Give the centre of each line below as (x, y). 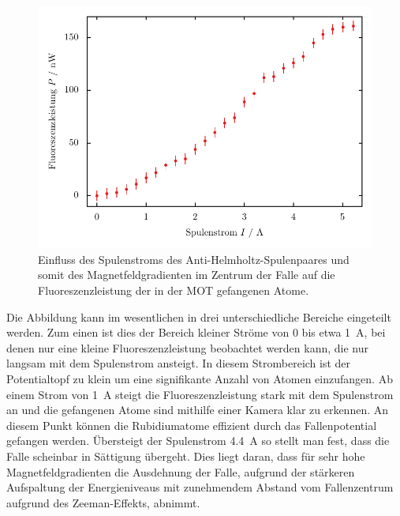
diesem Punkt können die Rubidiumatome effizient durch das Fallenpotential (192, 425)
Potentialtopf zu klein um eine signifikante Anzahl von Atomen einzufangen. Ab (200, 378)
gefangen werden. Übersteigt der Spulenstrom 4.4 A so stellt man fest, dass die (198, 441)
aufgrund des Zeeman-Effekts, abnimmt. (103, 502)
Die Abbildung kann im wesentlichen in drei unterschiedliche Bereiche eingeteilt (199, 316)
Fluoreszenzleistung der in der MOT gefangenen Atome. (174, 290)
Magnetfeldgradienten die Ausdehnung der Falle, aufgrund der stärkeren (181, 471)
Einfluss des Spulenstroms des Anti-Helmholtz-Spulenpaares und (194, 259)
